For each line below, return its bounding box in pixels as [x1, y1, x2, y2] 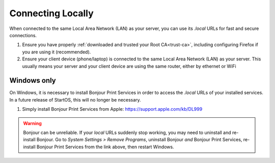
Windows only [9, 76, 56, 85]
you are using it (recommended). [22, 49, 91, 55]
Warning [23, 120, 42, 126]
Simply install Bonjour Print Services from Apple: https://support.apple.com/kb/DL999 [22, 106, 203, 112]
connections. [9, 32, 37, 38]
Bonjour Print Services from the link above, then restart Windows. [36, 144, 174, 150]
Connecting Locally [9, 8, 94, 19]
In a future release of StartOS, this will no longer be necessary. [9, 96, 141, 103]
